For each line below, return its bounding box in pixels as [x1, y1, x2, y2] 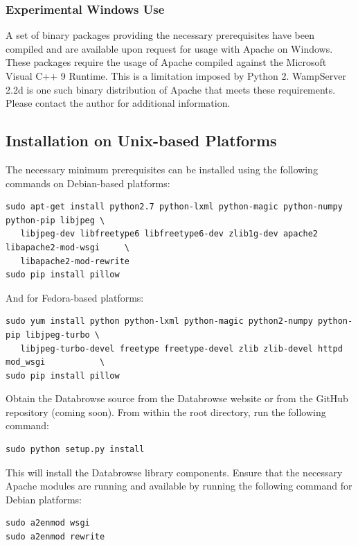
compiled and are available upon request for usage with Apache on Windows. [6, 41, 333, 55]
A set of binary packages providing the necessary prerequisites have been [6, 28, 314, 42]
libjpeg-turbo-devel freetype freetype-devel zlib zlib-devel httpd [20, 343, 343, 354]
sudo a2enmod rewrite [6, 532, 105, 542]
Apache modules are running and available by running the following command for [6, 478, 352, 493]
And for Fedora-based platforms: [6, 290, 144, 304]
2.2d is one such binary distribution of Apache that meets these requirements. [6, 82, 336, 96]
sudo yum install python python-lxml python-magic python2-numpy [6, 316, 313, 327]
